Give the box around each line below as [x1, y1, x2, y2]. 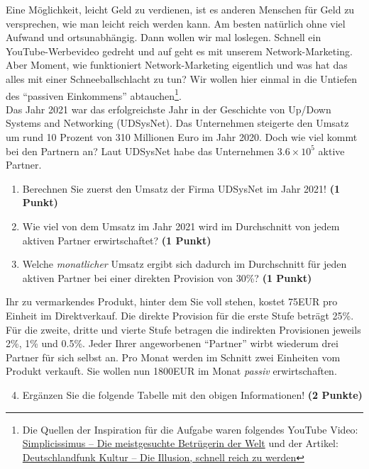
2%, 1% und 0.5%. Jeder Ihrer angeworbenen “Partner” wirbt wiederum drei [6, 336, 338, 351]
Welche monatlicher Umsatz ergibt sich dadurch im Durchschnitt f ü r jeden [22, 256, 347, 271]
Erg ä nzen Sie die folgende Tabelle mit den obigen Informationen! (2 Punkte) [22, 387, 363, 402]
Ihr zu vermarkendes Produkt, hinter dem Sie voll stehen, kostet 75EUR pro [6, 294, 338, 309]
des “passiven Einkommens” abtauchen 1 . [6, 86, 182, 103]
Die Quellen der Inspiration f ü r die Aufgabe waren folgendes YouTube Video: [22, 422, 358, 436]
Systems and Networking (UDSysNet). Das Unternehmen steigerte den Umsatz [6, 115, 349, 130]
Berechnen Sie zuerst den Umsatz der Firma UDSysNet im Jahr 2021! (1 [22, 181, 340, 196]
